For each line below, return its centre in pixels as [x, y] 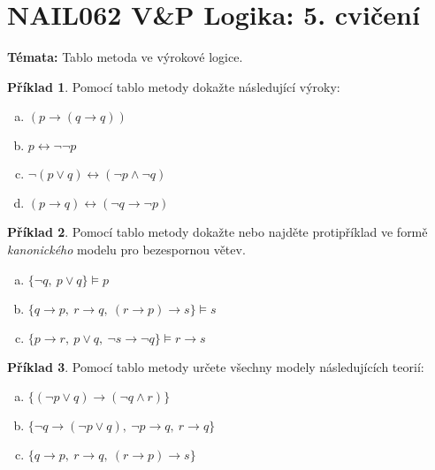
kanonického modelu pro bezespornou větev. [126, 249]
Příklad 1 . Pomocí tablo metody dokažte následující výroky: [174, 86]
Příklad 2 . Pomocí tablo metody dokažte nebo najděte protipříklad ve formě [217, 232]
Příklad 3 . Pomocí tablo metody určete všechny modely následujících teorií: [216, 366]
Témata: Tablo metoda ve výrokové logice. [125, 57]
